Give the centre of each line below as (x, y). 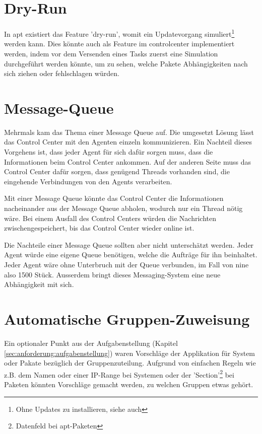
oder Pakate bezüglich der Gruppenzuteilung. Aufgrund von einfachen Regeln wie (130, 363)
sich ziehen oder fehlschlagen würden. (62, 73)
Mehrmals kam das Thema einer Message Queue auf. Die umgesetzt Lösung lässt (129, 132)
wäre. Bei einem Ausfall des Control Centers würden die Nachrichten (110, 218)
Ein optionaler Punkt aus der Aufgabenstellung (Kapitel (91, 343)
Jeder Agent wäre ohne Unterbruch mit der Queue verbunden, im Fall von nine (126, 264)
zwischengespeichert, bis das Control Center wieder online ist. (99, 228)
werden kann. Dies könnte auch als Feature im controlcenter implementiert (119, 44)
